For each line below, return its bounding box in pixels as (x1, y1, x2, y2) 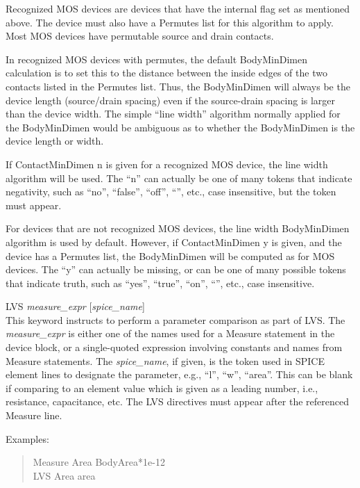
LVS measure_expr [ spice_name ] (6, 299, 145, 314)
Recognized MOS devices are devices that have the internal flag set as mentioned (6, 1, 350, 15)
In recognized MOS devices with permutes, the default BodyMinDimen (6, 51, 308, 66)
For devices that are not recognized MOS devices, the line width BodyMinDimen (6, 221, 350, 236)
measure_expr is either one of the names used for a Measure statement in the (6, 326, 335, 341)
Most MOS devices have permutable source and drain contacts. (6, 29, 274, 43)
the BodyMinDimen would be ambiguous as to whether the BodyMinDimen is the (6, 120, 355, 134)
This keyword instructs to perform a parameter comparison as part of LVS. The (6, 312, 345, 327)
